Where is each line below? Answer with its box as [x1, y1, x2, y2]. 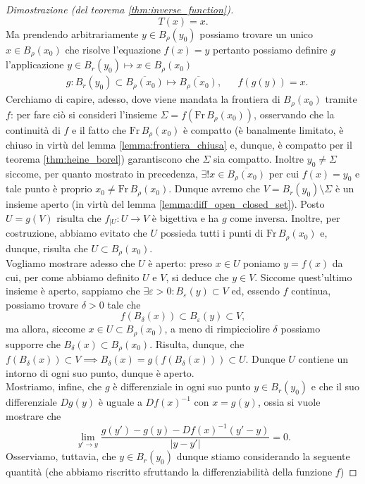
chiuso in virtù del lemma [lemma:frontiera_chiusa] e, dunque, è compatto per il [6, 137, 352, 152]
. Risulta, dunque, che [149, 336, 245, 351]
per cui [268, 166, 299, 180]
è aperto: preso [148, 256, 213, 270]
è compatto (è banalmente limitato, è [182, 122, 344, 137]
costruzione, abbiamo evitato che [6, 225, 147, 240]
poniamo [243, 256, 280, 270]
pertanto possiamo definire [213, 42, 328, 56]
